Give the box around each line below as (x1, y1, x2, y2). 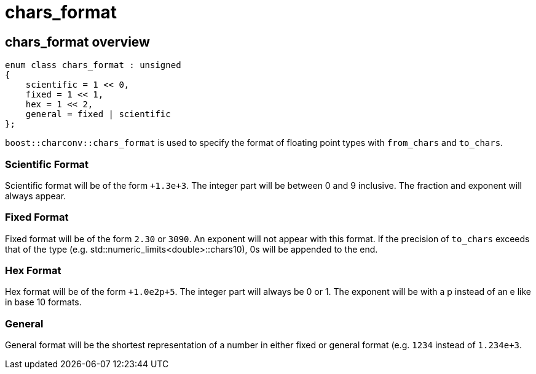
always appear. (5, 190, 66, 201)
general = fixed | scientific (25, 109, 171, 120)
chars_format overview (5, 34, 150, 50)
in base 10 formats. (5, 297, 82, 308)
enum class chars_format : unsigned (5, 60, 181, 71)
